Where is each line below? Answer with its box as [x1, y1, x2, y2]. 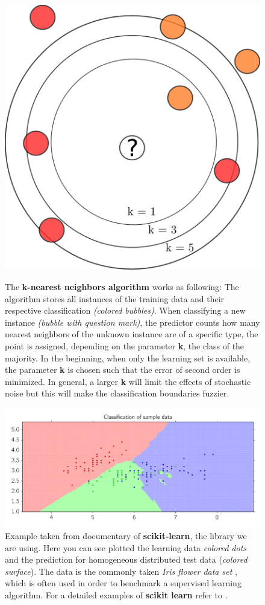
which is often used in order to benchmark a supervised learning [5, 577, 242, 589]
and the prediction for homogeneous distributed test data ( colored [5, 553, 248, 566]
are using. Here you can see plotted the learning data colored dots [5, 541, 247, 554]
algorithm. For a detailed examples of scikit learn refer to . [5, 589, 228, 601]
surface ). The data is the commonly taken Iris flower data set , [5, 565, 237, 577]
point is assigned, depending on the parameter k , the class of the [5, 340, 245, 352]
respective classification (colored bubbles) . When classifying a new [5, 304, 246, 317]
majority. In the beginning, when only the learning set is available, [5, 351, 251, 364]
